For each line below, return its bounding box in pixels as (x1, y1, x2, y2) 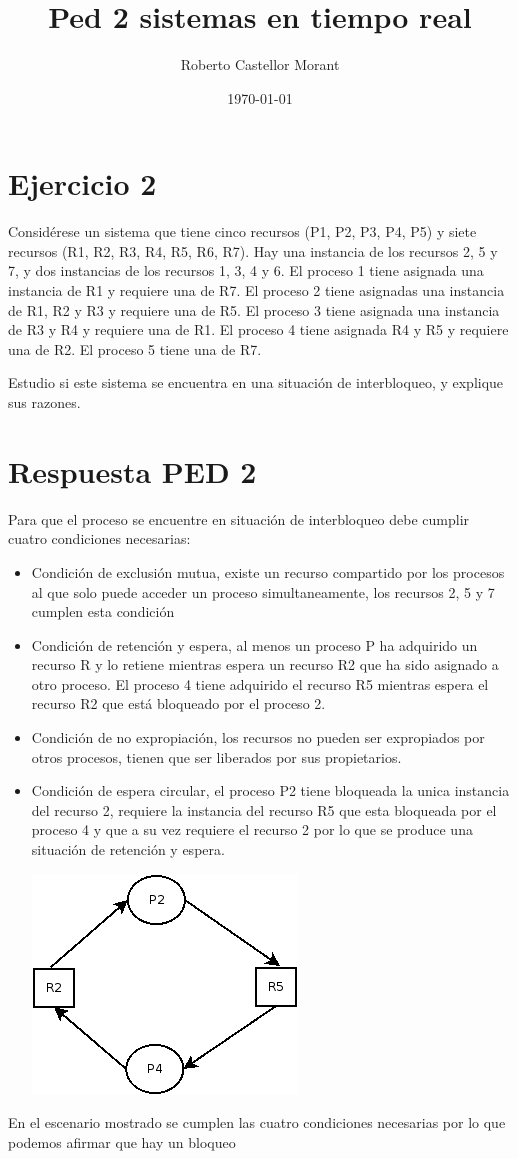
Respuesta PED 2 (8, 450, 257, 491)
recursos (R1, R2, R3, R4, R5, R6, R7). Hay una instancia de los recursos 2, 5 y (8, 240, 498, 261)
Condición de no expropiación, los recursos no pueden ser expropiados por (31, 727, 485, 748)
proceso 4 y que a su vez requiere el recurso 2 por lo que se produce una (31, 819, 473, 840)
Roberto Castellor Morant (180, 54, 340, 75)
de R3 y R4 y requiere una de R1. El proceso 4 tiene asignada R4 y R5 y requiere (8, 319, 509, 340)
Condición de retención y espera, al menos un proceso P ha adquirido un (31, 634, 478, 655)
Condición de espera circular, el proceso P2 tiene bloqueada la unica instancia (31, 780, 510, 801)
